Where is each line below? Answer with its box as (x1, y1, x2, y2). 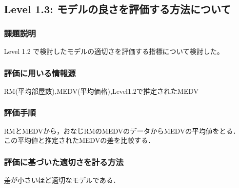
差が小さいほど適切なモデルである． (4, 175, 120, 185)
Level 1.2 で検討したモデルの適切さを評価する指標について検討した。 (4, 46, 224, 56)
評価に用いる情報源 (4, 67, 76, 79)
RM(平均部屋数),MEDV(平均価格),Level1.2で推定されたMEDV (4, 85, 199, 96)
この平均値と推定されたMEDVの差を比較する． (4, 135, 155, 145)
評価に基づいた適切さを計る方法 (4, 155, 124, 168)
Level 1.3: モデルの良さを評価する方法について (4, 1, 231, 17)
